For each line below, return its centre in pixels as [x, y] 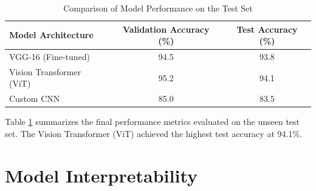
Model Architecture [51, 35]
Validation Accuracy [166, 29]
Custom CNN [35, 99]
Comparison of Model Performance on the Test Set [158, 8]
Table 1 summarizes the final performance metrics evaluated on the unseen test [153, 122]
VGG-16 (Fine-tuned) [50, 57]
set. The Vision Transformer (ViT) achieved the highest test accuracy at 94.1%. [153, 133]
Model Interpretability [101, 175]
